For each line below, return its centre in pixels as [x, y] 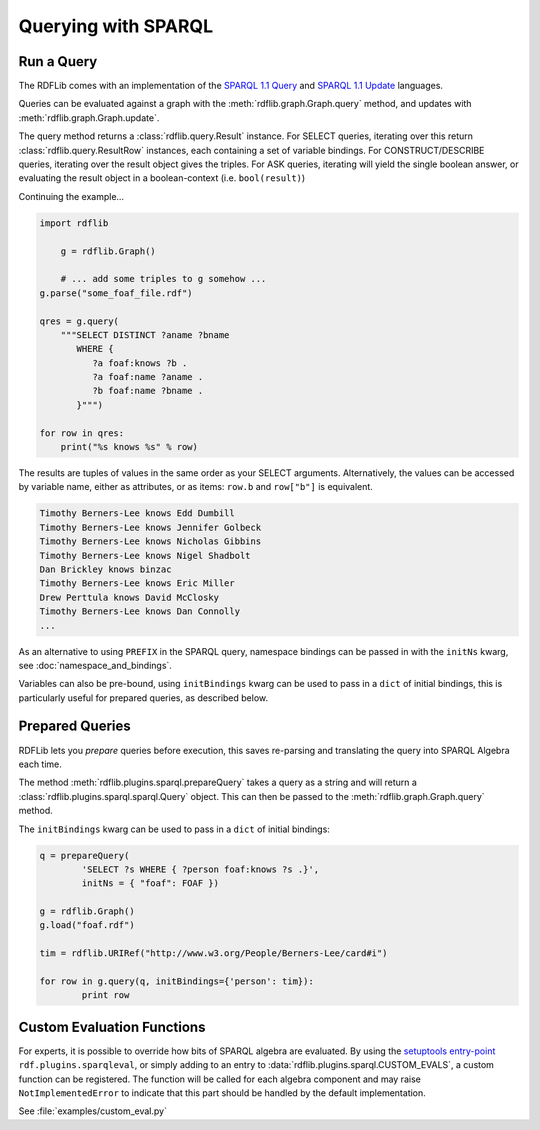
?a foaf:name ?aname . [147, 377]
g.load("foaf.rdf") [87, 925]
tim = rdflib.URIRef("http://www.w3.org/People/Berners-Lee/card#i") [213, 953]
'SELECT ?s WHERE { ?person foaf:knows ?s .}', [200, 869]
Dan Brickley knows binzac [105, 569]
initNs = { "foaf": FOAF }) [150, 883]
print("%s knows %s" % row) [129, 447]
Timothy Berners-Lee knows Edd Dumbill [137, 513]
